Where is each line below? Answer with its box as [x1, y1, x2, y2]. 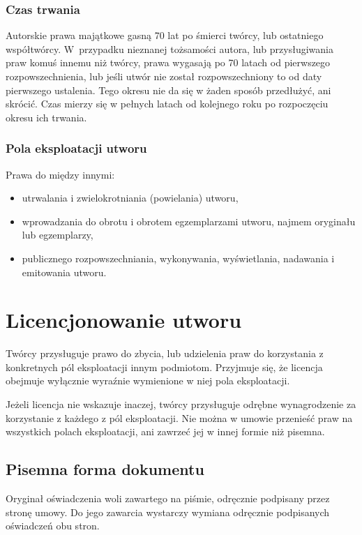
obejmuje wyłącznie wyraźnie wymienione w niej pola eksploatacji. [6, 373, 290, 388]
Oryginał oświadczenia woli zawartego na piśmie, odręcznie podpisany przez [6, 491, 330, 506]
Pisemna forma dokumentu [6, 458, 204, 480]
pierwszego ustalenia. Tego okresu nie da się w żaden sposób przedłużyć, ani [6, 82, 331, 97]
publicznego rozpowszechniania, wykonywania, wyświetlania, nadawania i [22, 250, 335, 265]
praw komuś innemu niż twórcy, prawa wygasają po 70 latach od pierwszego [6, 55, 331, 70]
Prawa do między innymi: [6, 167, 115, 181]
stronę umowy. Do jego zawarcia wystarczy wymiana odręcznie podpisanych [6, 504, 330, 519]
